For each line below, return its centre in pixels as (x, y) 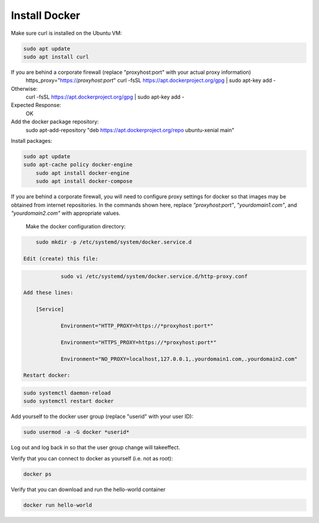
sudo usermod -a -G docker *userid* (77, 432)
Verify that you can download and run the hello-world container (88, 489)
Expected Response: (36, 105)
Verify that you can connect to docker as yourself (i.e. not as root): (92, 458)
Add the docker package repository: (55, 122)
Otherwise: (24, 89)
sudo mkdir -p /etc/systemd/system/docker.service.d (114, 242)
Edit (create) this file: (61, 259)
